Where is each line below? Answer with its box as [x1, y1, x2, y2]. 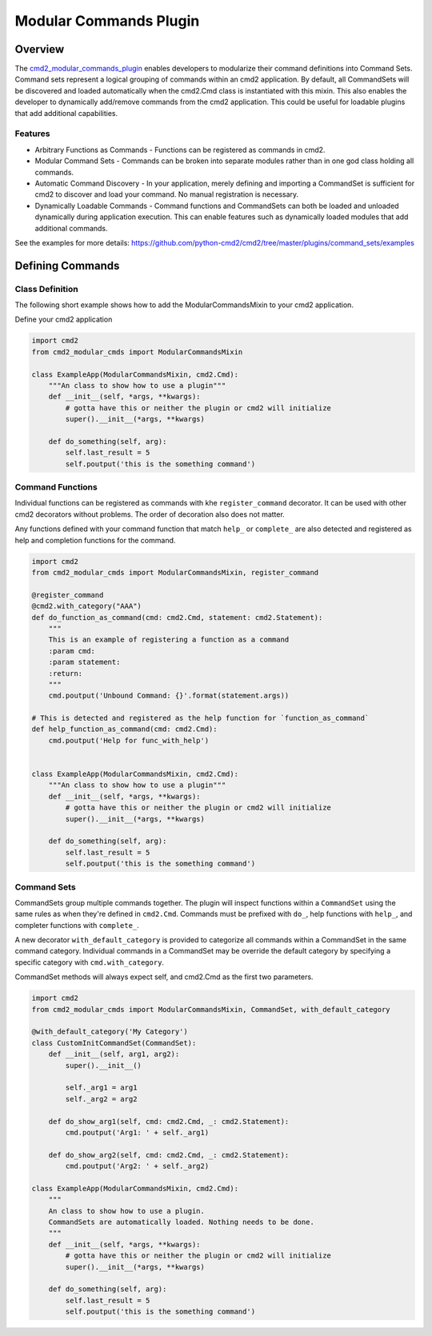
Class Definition [14, 283, 79, 294]
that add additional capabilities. [14, 108, 118, 118]
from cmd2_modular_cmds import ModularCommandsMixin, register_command [31, 568, 319, 577]
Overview [14, 42, 65, 56]
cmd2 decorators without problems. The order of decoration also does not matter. [14, 509, 286, 519]
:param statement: [48, 658, 121, 667]
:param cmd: [48, 646, 96, 655]
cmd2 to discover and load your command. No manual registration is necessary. [34, 190, 299, 199]
